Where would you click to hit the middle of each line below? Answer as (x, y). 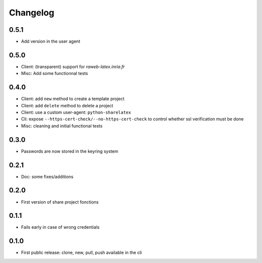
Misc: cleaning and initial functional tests (62, 126)
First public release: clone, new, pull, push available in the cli (82, 253)
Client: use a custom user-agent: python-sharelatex (76, 112)
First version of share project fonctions (60, 202)
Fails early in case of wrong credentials (60, 227)
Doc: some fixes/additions (47, 176)
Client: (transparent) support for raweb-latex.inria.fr (73, 66)
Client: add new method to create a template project (73, 99)
